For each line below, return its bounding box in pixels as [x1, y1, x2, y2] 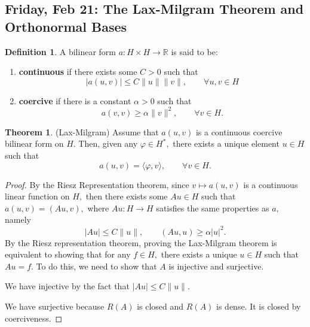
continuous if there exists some [19, 65, 137, 78]
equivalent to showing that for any [5, 248, 131, 261]
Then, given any [78, 137, 138, 150]
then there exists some [85, 190, 168, 202]
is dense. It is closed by [216, 299, 301, 312]
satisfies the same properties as [156, 201, 269, 214]
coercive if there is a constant [19, 94, 131, 107]
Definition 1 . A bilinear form [5, 45, 116, 57]
